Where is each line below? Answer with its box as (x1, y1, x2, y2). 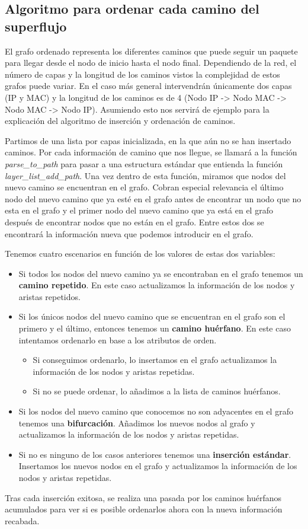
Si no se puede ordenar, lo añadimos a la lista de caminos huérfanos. (33, 385, 281, 397)
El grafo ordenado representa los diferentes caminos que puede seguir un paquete (5, 44, 298, 57)
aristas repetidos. (18, 290, 81, 302)
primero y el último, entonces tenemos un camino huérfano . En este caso (18, 322, 291, 334)
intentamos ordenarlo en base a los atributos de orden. (18, 333, 217, 346)
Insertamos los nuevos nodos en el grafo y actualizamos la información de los (18, 460, 297, 472)
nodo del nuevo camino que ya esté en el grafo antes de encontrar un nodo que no (5, 192, 301, 205)
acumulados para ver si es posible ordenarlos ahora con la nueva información (5, 503, 283, 515)
